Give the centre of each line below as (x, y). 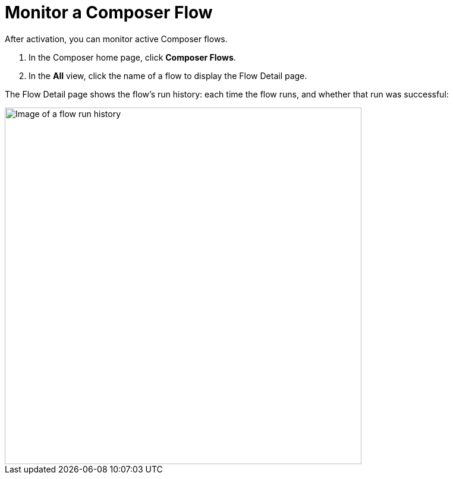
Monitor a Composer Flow (109, 12)
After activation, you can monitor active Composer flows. (116, 39)
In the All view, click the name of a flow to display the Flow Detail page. (168, 75)
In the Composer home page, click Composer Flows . (132, 57)
